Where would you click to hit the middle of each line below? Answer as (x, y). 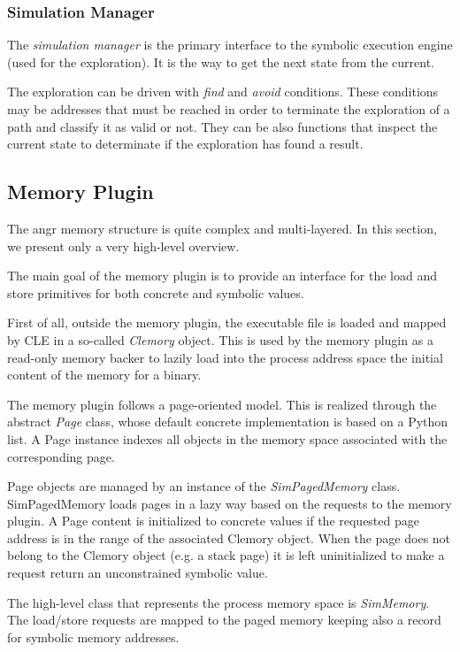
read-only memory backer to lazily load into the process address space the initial (225, 357)
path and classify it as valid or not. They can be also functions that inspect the (222, 126)
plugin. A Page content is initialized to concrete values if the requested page (213, 521)
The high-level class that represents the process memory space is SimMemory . (218, 602)
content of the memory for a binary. (104, 375)
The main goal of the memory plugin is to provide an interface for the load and (222, 276)
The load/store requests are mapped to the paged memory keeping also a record (224, 620)
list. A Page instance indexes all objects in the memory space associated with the (227, 438)
